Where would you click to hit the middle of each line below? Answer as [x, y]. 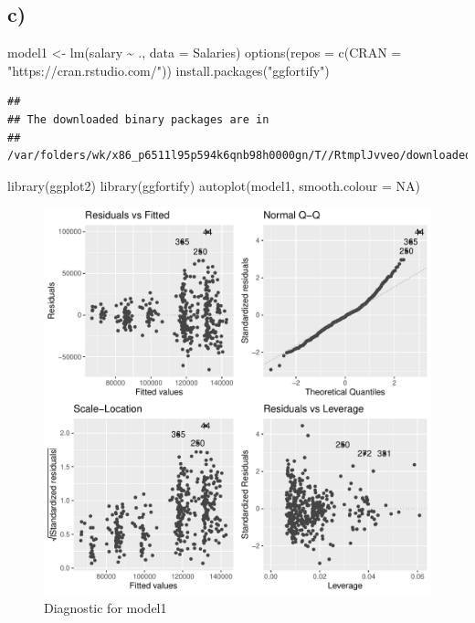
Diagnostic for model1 [106, 607]
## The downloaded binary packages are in [138, 119]
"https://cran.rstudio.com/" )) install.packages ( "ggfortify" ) [169, 70]
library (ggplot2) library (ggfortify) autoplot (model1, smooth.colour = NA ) [214, 185]
